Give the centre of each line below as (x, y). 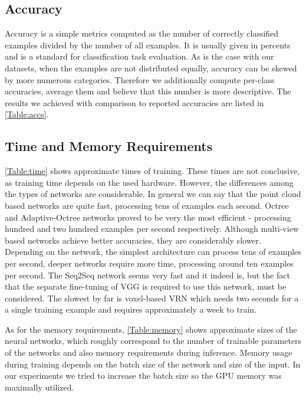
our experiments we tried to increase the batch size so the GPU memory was (143, 375)
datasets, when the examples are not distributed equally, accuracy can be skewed (151, 68)
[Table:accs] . (27, 114)
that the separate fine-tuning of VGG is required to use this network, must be (146, 286)
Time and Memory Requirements (109, 146)
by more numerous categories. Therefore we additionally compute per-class (140, 79)
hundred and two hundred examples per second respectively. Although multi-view (152, 229)
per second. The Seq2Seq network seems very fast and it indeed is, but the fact (147, 275)
